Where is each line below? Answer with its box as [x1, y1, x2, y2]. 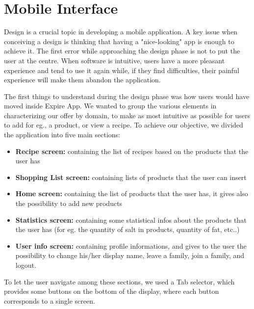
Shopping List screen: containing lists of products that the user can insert [15, 172, 247, 182]
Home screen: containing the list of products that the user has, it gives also [15, 188, 248, 199]
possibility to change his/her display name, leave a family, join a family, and [15, 250, 245, 260]
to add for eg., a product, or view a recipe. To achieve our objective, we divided [4, 120, 243, 130]
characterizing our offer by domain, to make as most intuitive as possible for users [4, 110, 251, 120]
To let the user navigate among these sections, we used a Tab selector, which [4, 276, 235, 286]
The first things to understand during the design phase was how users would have [4, 91, 250, 101]
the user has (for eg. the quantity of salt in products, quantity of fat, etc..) [15, 224, 240, 234]
